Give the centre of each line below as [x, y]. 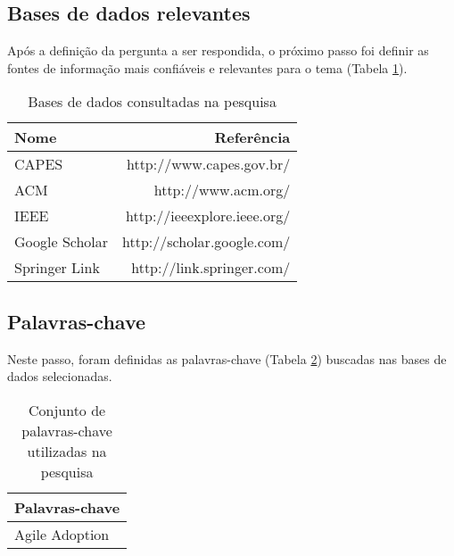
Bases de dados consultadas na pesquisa [152, 102]
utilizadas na [67, 451]
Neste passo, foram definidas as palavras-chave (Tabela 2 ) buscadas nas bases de [227, 358]
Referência [252, 137]
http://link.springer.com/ [211, 268]
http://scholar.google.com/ [206, 242]
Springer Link [57, 268]
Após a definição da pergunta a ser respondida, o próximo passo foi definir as [218, 50]
